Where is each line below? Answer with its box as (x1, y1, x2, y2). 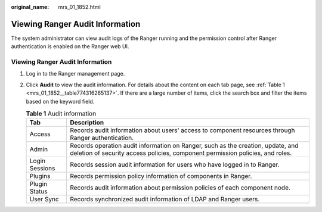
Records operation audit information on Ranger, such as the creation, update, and (69, 142, 299, 150)
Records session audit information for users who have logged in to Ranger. (69, 161, 280, 169)
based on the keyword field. (26, 98, 95, 105)
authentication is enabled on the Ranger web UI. (11, 43, 129, 50)
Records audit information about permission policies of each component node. (69, 183, 290, 192)
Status (29, 188, 48, 196)
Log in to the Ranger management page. (26, 70, 125, 77)
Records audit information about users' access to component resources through (69, 126, 295, 135)
